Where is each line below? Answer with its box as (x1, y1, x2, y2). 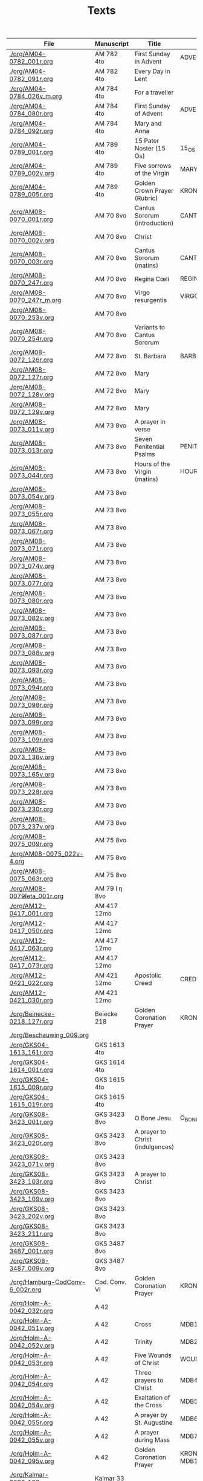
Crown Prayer (134, 187, 174, 195)
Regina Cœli (134, 275, 170, 283)
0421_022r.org (9, 979, 53, 987)
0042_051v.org (9, 1324, 54, 1332)
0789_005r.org (9, 190, 53, 199)
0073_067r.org (9, 527, 53, 535)
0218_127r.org (9, 1018, 53, 1026)
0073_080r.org (9, 596, 53, 605)
